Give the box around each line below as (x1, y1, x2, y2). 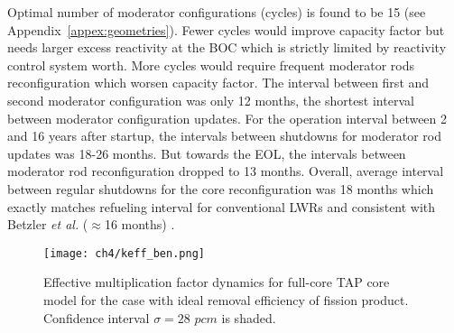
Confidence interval (43, 308, 150, 327)
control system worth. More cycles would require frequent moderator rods (7, 55, 414, 74)
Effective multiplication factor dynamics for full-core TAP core (43, 273, 390, 291)
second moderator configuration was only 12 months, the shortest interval (7, 90, 414, 109)
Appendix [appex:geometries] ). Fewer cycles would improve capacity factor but (7, 20, 445, 39)
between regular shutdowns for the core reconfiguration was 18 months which (7, 179, 434, 198)
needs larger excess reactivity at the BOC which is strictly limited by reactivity (7, 38, 447, 57)
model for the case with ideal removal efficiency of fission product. (43, 290, 409, 309)
